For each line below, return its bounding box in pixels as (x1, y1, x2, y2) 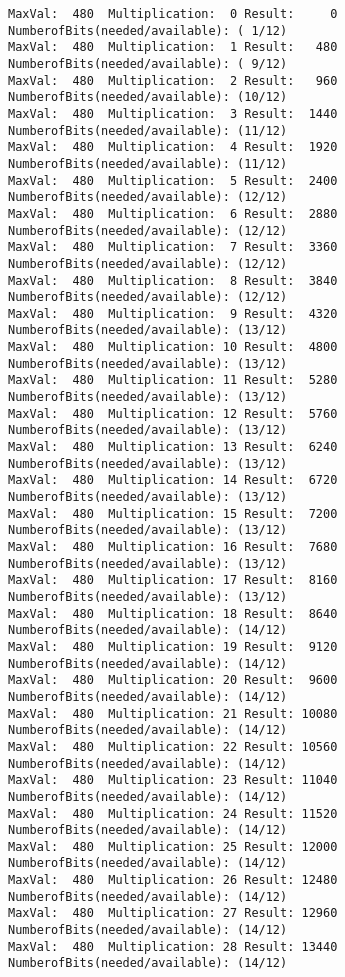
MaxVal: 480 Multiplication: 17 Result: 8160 (8, 573, 338, 588)
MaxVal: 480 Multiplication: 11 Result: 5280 (8, 373, 338, 388)
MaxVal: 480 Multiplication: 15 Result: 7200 (8, 506, 338, 521)
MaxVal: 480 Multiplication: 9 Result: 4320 (8, 306, 338, 321)
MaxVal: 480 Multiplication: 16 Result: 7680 (8, 540, 338, 554)
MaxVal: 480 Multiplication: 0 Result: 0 (8, 7, 338, 21)
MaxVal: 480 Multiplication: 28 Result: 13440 (8, 939, 338, 954)
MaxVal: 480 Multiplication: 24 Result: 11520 (8, 806, 338, 821)
